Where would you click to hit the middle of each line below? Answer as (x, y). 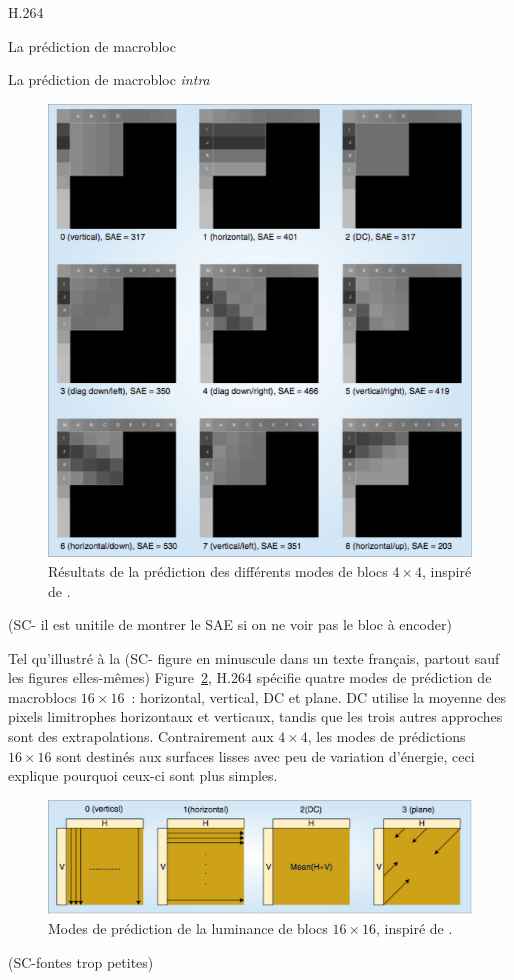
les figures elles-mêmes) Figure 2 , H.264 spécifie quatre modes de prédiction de (250, 677)
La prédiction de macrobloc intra (109, 79)
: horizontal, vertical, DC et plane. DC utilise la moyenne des (319, 696)
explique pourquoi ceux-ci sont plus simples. (143, 775)
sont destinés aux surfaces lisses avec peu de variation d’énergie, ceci (265, 755)
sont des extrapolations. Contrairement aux (141, 736)
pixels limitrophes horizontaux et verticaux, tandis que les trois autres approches (255, 716)
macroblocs (42, 696)
